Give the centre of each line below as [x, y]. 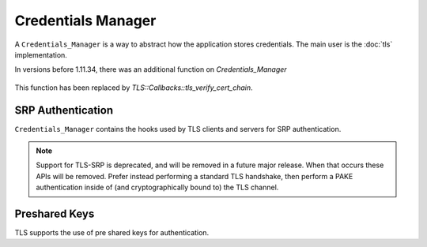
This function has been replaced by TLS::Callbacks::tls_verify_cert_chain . [134, 88]
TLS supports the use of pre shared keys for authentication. [112, 233]
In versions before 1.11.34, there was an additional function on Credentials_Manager [151, 69]
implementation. [41, 54]
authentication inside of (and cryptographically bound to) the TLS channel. [157, 187]
